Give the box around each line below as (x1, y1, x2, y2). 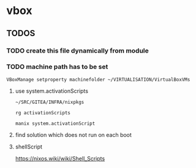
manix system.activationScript (15, 120, 96, 126)
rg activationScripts (15, 109, 70, 116)
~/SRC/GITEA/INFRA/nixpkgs (15, 99, 85, 105)
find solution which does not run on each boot (15, 131, 132, 138)
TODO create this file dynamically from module (6, 46, 149, 55)
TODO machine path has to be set (6, 62, 108, 71)
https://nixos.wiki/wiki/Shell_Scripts (15, 155, 105, 162)
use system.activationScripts (15, 87, 89, 95)
